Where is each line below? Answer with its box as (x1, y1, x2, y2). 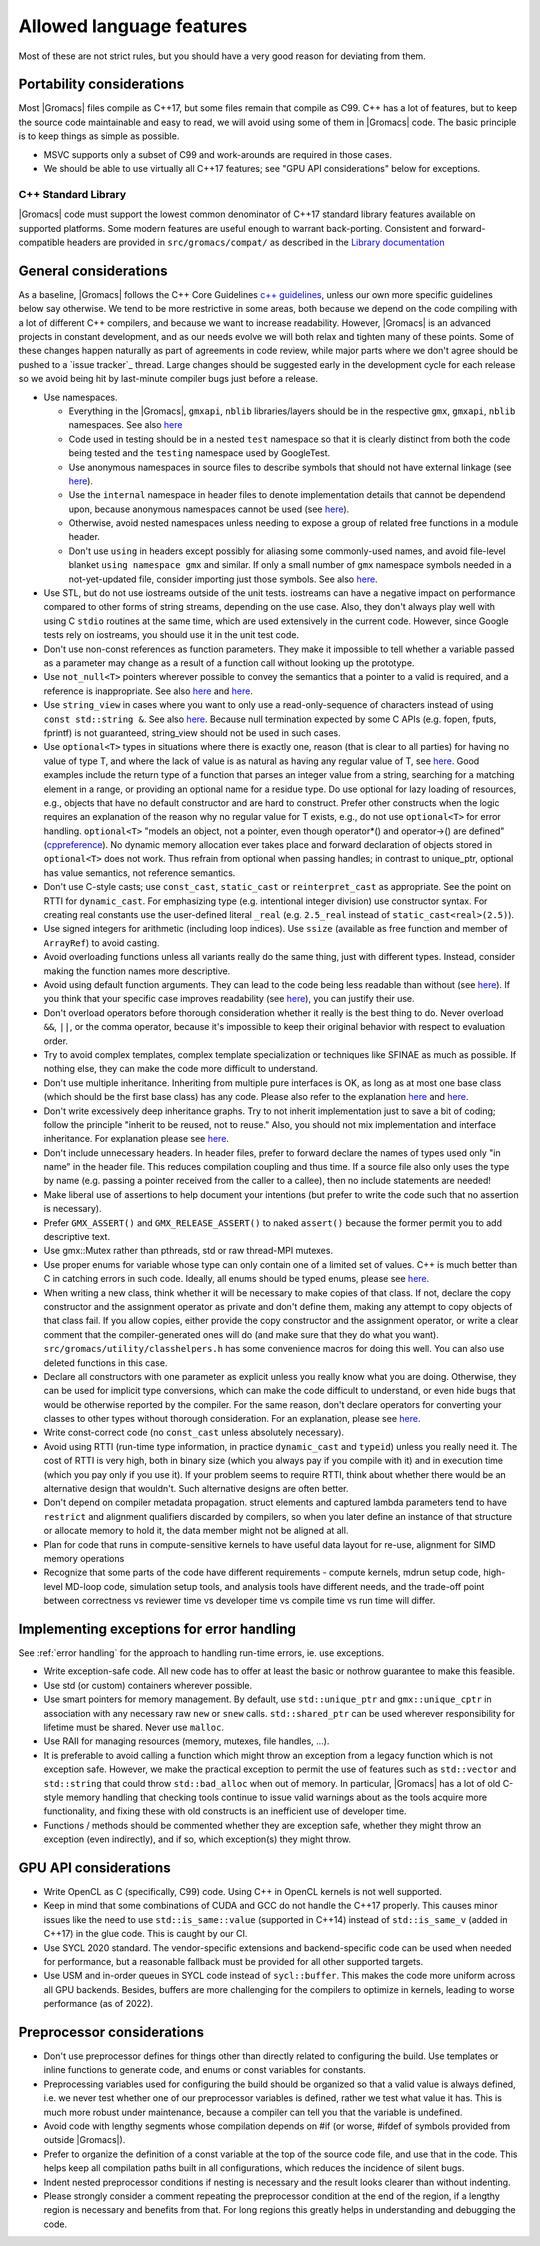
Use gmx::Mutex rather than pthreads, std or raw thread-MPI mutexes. (43, 1245, 334, 1257)
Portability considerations (18, 76, 185, 93)
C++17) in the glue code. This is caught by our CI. (43, 1928, 248, 1940)
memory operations (43, 1553, 125, 1564)
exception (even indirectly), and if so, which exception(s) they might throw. (43, 1833, 352, 1845)
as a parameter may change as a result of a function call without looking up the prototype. (43, 657, 415, 669)
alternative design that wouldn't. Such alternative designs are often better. (43, 1483, 349, 1495)
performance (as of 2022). (43, 1998, 154, 2010)
